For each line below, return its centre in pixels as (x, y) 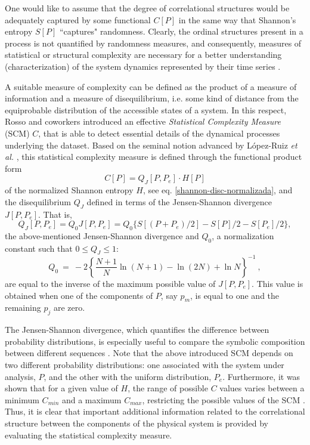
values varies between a (262, 388)
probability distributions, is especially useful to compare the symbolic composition (155, 341)
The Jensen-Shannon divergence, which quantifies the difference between (137, 330)
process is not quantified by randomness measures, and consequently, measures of (153, 43)
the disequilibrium (38, 201)
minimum (22, 399)
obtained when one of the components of (79, 295)
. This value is (278, 283)
